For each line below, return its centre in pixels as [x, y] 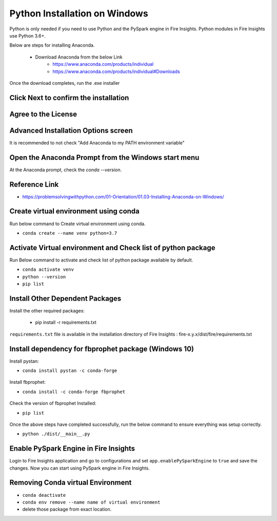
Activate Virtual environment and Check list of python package [112, 247]
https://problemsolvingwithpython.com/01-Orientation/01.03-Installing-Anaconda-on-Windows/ [123, 197]
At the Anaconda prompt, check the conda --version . [66, 170]
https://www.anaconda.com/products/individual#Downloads [116, 71]
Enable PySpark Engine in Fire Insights [72, 449]
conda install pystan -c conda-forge [70, 371]
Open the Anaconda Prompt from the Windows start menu [104, 157]
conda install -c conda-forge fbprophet [74, 392]
